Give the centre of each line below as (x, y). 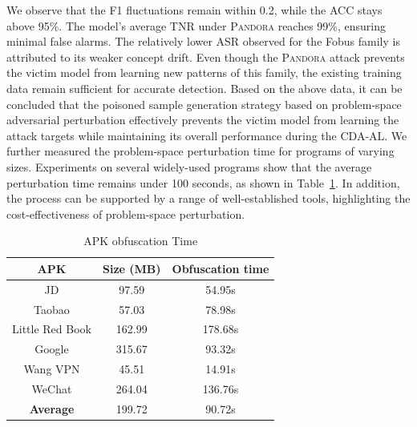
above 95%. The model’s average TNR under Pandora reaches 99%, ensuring (196, 25)
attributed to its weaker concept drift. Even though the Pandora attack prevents (206, 56)
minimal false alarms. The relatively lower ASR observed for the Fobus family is (203, 41)
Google (52, 349)
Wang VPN (52, 369)
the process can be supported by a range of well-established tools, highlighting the (208, 198)
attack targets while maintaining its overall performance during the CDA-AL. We (207, 135)
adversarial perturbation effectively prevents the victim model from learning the (203, 120)
